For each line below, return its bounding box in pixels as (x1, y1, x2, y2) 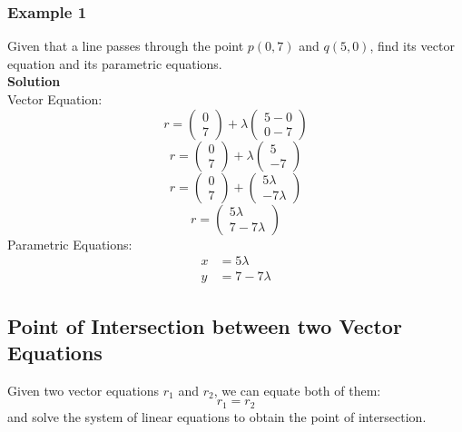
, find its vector (369, 36, 455, 55)
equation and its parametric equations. (7, 54, 222, 73)
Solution (7, 72, 61, 91)
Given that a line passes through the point (7, 36, 244, 55)
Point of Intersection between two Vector (7, 311, 402, 339)
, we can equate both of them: (213, 380, 381, 399)
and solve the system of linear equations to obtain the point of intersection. (7, 407, 427, 426)
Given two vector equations (7, 380, 160, 399)
